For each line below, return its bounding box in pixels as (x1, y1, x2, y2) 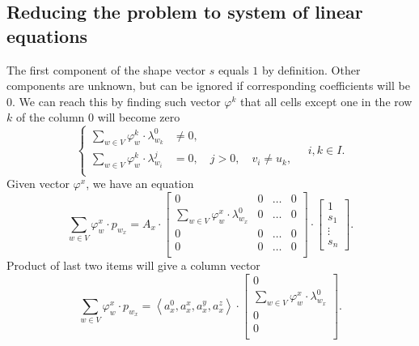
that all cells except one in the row (240, 92, 413, 109)
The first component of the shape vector (6, 61, 205, 78)
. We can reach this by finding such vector (12, 92, 221, 109)
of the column (15, 109, 85, 126)
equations (6, 23, 88, 48)
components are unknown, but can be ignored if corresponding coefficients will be (6, 77, 410, 94)
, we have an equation (86, 175, 194, 192)
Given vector (6, 175, 70, 192)
